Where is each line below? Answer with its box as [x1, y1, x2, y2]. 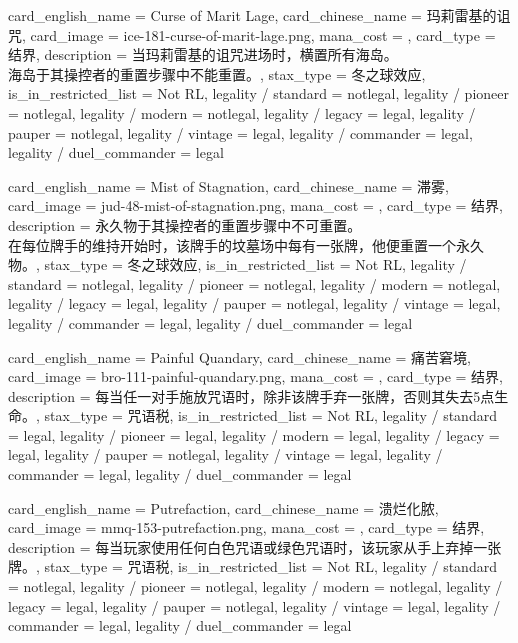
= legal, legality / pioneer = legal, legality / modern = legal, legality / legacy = [8, 424, 500, 445]
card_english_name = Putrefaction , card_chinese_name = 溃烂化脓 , [8, 497, 439, 518]
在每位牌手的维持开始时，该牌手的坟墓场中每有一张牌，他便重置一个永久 [8, 234, 484, 255]
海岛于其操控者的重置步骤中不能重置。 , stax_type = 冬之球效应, [8, 63, 426, 84]
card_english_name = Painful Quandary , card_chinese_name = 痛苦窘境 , [8, 346, 471, 367]
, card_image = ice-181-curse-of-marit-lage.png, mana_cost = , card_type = [22, 24, 496, 45]
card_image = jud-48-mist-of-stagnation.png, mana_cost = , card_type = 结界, [8, 195, 503, 216]
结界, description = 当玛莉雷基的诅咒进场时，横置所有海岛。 [8, 44, 398, 65]
